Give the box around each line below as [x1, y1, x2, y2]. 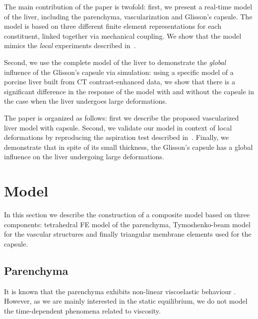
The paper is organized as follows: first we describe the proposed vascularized [4, 112, 239, 123]
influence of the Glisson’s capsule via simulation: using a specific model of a [4, 66, 234, 77]
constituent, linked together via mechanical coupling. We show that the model [4, 30, 242, 41]
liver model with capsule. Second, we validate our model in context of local [4, 122, 232, 132]
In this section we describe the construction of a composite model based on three [4, 209, 250, 220]
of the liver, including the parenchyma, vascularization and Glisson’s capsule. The [4, 11, 253, 21]
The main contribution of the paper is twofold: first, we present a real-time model [4, 1, 253, 11]
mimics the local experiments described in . [4, 40, 136, 51]
